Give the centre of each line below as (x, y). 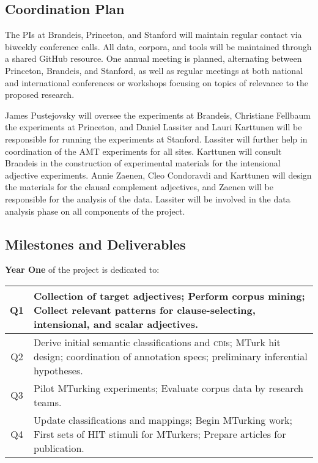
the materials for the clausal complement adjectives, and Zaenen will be (139, 187)
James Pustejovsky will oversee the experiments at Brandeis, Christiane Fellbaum (158, 115)
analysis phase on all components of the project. (95, 211)
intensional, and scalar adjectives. (116, 324)
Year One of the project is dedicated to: (82, 269)
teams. (48, 402)
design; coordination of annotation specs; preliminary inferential (171, 356)
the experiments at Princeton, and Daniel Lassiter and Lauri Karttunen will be (153, 127)
